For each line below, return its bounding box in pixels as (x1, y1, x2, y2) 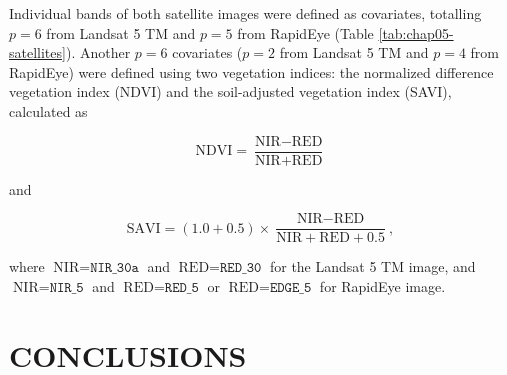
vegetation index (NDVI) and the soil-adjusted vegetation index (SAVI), (9, 81, 452, 102)
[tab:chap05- (378, 22, 454, 43)
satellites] (9, 42, 66, 63)
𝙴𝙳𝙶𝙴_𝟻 (269, 280, 312, 295)
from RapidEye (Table (237, 22, 374, 43)
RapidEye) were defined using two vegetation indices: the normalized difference (9, 61, 494, 82)
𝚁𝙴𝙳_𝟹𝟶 (220, 261, 262, 276)
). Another (65, 42, 131, 63)
